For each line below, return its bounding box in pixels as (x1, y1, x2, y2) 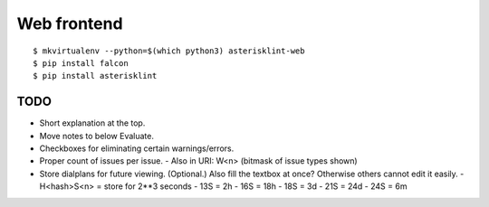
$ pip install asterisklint (33, 71, 158, 81)
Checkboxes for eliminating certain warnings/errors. (39, 143, 235, 154)
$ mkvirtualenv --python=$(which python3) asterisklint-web (33, 45, 305, 56)
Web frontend (16, 14, 123, 33)
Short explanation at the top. (39, 118, 146, 128)
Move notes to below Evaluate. (39, 130, 154, 141)
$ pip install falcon (33, 58, 129, 68)
